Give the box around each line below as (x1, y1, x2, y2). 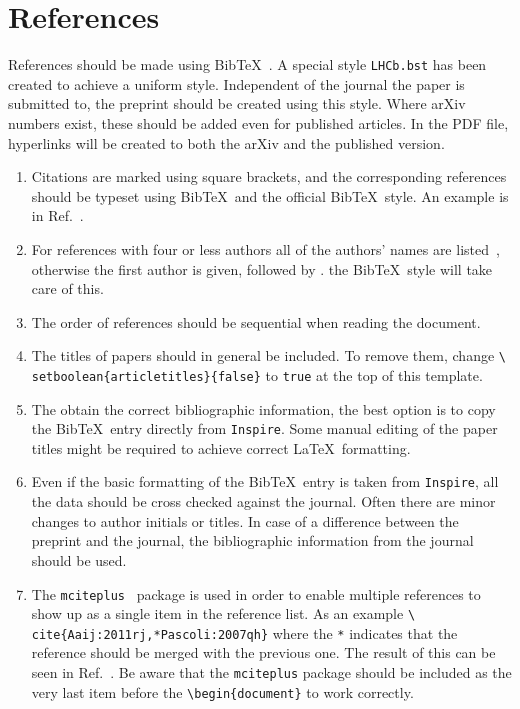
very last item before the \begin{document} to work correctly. (31, 681, 414, 702)
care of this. (31, 278, 104, 299)
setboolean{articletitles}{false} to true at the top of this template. (31, 364, 483, 385)
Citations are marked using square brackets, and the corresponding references (31, 166, 507, 187)
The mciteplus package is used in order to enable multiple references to (31, 583, 481, 604)
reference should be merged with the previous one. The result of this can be (31, 642, 496, 663)
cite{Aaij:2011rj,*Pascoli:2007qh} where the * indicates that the (31, 622, 458, 643)
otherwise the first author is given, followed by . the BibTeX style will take (31, 258, 493, 279)
